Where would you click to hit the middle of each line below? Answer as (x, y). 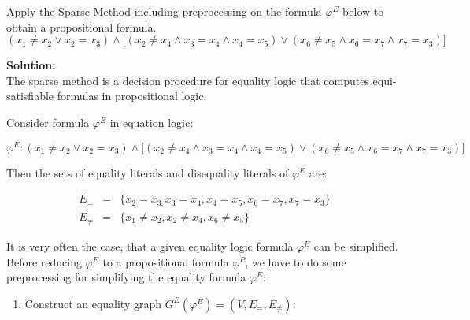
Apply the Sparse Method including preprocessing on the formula (164, 11)
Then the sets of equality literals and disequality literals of (148, 172)
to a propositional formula (166, 261)
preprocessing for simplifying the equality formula (126, 277)
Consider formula (48, 122)
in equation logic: (152, 122)
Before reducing (44, 261)
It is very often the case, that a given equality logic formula (150, 246)
